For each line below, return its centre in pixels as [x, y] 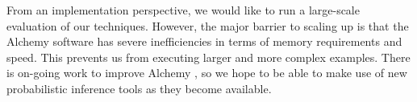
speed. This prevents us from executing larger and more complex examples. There [208, 57]
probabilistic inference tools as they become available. [139, 88]
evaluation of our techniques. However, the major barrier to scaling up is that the [208, 25]
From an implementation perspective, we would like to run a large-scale [183, 10]
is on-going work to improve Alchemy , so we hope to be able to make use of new [207, 73]
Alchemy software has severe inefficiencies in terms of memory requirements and [204, 41]
